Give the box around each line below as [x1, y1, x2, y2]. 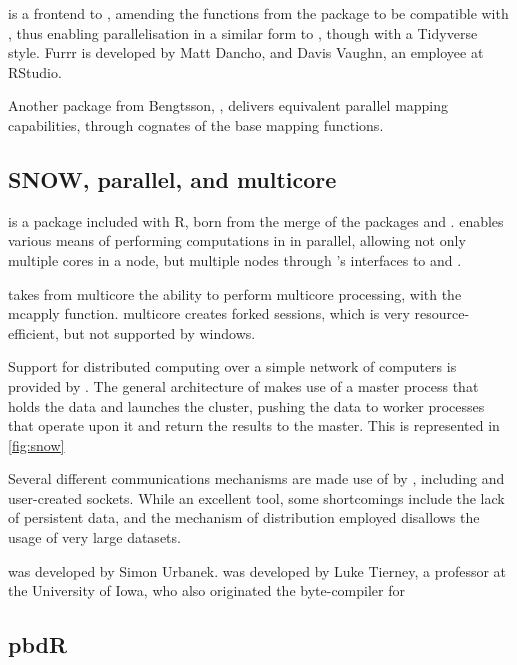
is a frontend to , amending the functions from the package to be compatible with [8, 3, 509, 23]
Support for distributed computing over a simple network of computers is [8, 356, 457, 377]
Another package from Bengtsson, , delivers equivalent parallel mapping [8, 95, 449, 116]
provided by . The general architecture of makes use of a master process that [8, 375, 479, 396]
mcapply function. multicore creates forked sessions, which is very [8, 303, 410, 324]
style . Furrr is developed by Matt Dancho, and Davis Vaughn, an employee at [8, 42, 484, 63]
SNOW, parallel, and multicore [8, 163, 337, 194]
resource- [414, 303, 470, 324]
